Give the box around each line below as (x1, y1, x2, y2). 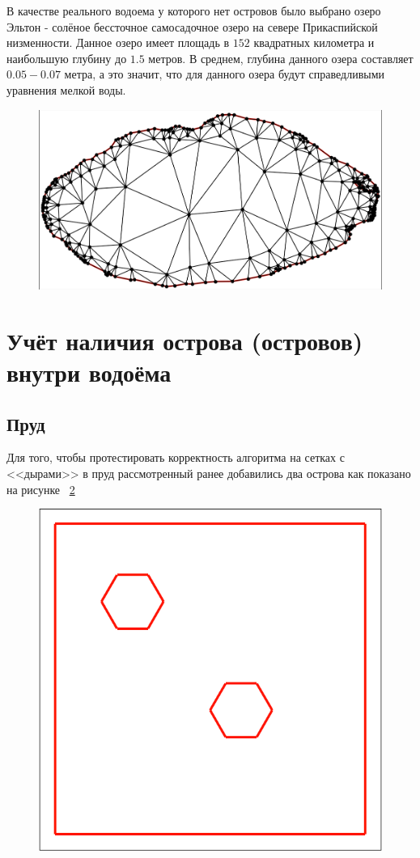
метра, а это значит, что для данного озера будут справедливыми (64, 66, 384, 82)
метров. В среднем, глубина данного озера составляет (148, 49, 414, 66)
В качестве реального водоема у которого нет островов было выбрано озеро (6, 2, 381, 19)
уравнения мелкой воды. (6, 81, 126, 98)
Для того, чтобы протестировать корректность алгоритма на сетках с (6, 449, 345, 466)
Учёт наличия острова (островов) (6, 323, 363, 357)
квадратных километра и (253, 34, 375, 51)
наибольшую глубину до (6, 49, 127, 66)
